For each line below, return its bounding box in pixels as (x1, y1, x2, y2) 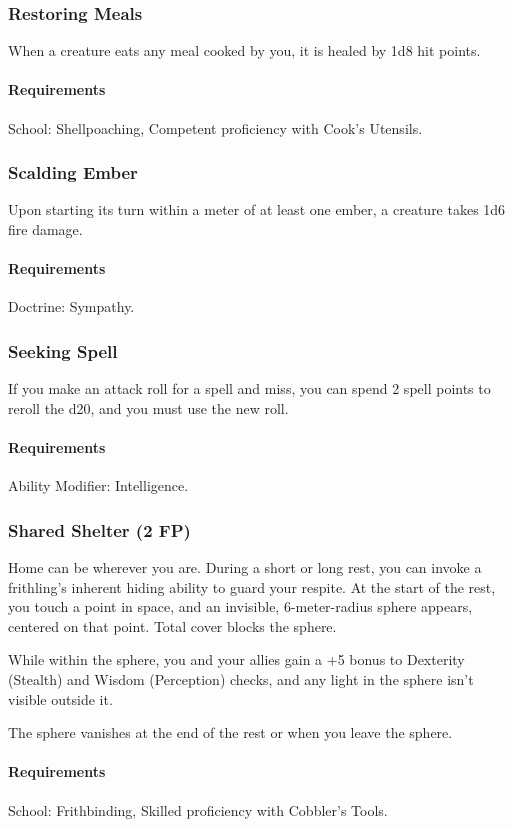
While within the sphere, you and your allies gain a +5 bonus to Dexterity (8, 649, 465, 670)
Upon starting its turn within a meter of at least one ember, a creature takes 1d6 (8, 199, 506, 220)
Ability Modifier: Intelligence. (8, 475, 189, 496)
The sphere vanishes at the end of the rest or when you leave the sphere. (8, 722, 453, 743)
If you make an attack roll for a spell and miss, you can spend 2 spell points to (8, 378, 491, 399)
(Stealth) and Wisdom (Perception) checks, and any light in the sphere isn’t (8, 668, 474, 689)
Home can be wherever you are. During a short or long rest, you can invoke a (8, 557, 482, 578)
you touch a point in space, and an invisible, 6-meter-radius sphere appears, (8, 596, 473, 617)
